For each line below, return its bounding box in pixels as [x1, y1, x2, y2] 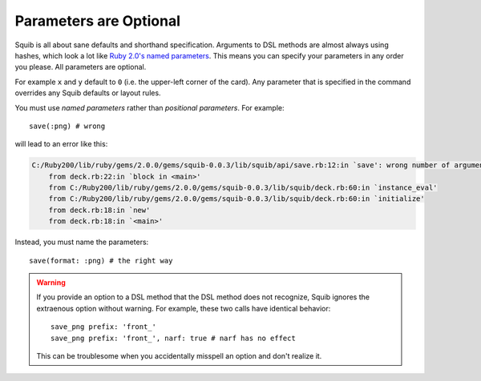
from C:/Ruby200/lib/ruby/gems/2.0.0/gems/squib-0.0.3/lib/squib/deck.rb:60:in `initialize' [48, 195, 425, 203]
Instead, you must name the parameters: [14, 237, 149, 247]
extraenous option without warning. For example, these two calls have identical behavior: [36, 303, 331, 313]
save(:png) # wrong [29, 121, 106, 130]
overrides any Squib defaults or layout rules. [14, 88, 161, 98]
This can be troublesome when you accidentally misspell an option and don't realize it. [36, 351, 322, 360]
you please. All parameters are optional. [14, 62, 147, 72]
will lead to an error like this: [14, 139, 108, 149]
